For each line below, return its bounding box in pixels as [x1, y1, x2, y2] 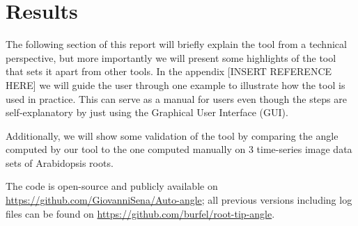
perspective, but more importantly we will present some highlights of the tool [6, 50, 336, 65]
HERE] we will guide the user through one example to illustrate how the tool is [6, 77, 345, 92]
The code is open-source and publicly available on [6, 179, 218, 193]
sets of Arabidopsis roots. [6, 155, 114, 170]
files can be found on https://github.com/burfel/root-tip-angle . [6, 206, 275, 220]
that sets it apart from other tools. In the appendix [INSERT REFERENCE [6, 64, 332, 79]
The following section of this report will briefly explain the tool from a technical [6, 37, 347, 51]
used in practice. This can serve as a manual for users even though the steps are [6, 91, 347, 106]
